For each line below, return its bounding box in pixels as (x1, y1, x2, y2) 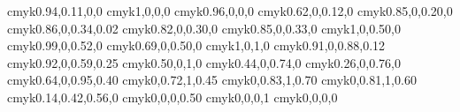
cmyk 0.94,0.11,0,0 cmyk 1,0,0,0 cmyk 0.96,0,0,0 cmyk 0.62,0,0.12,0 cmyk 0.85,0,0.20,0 (7, 2, 453, 19)
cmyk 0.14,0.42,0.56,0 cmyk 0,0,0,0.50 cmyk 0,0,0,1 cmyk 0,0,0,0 (7, 87, 338, 106)
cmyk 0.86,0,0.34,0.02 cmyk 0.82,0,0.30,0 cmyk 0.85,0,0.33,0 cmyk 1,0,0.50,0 (7, 19, 402, 37)
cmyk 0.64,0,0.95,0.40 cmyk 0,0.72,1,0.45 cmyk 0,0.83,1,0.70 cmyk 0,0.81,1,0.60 (7, 71, 417, 89)
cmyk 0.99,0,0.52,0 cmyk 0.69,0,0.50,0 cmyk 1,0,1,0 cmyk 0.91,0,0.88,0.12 (7, 36, 386, 55)
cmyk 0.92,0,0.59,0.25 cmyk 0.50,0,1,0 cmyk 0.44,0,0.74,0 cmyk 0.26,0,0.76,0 (7, 53, 402, 71)
